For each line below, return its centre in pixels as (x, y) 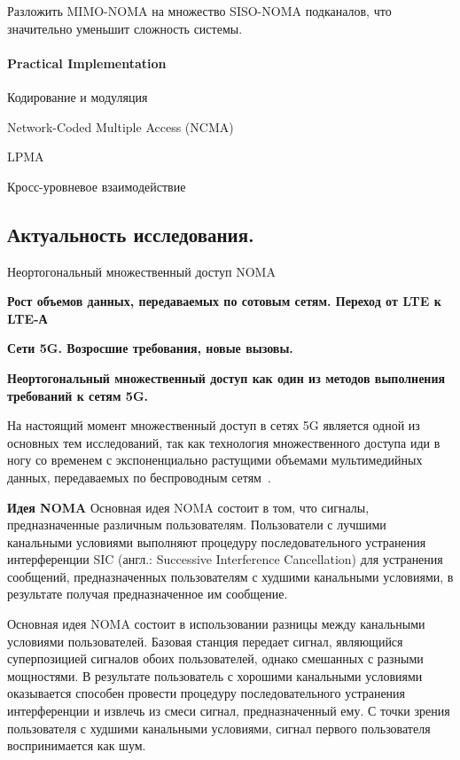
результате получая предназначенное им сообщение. (148, 594)
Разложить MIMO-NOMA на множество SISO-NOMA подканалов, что (199, 11)
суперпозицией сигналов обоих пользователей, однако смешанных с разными (215, 658)
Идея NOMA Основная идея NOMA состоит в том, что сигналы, (188, 507)
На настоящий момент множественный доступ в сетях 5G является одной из (214, 425)
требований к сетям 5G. (78, 395)
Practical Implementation (87, 63)
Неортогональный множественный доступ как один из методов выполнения (226, 377)
